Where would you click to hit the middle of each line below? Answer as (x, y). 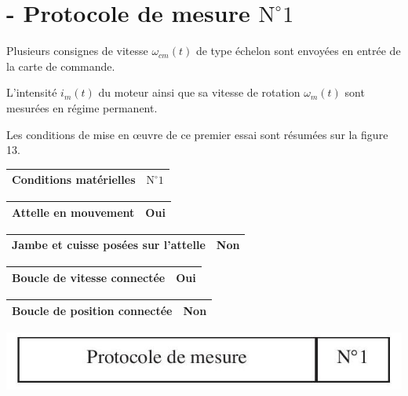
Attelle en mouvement (73, 212)
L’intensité (32, 92)
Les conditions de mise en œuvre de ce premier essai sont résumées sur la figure (197, 134)
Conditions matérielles (74, 180)
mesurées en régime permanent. (82, 107)
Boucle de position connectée (92, 310)
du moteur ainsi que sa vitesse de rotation (199, 92)
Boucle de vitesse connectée (89, 277)
